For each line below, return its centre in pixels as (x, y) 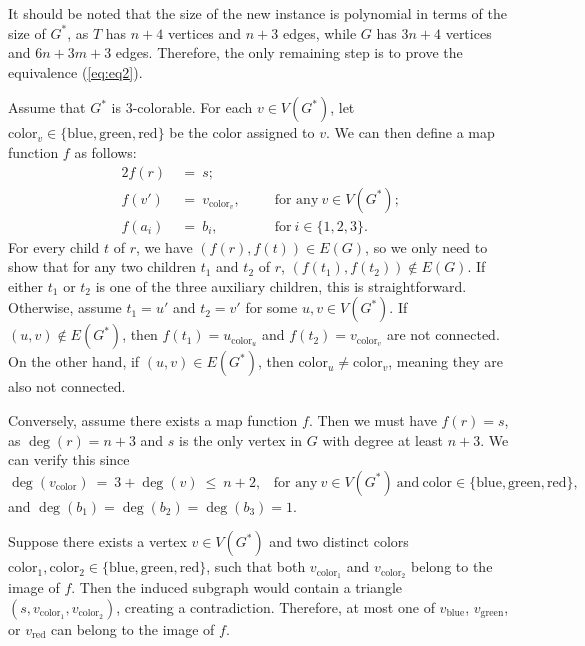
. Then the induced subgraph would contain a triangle (237, 587)
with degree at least (383, 439)
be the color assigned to (242, 132)
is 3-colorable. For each (182, 107)
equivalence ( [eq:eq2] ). (75, 71)
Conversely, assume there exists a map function (153, 420)
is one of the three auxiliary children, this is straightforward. (281, 285)
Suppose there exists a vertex (97, 541)
